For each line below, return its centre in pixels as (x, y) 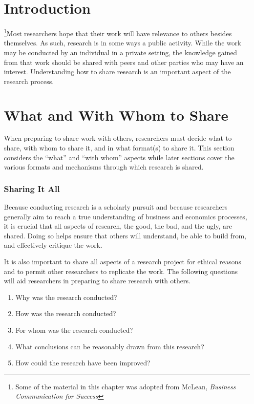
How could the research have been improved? (83, 363)
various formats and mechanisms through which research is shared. (104, 167)
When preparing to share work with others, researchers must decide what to (118, 138)
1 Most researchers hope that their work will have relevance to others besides (118, 32)
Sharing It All (32, 188)
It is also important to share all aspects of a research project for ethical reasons (123, 262)
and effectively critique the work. (53, 245)
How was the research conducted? (66, 313)
